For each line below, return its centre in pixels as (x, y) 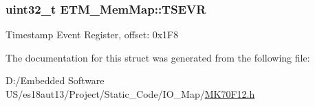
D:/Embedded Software (55, 80)
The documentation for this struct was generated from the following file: (158, 57)
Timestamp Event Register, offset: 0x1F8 (92, 35)
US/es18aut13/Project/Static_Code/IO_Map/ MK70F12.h (130, 94)
